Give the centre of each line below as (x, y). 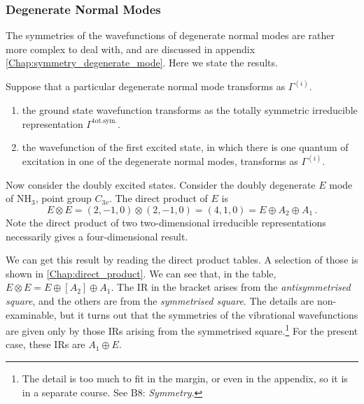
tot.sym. (105, 121)
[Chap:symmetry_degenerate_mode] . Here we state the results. (142, 63)
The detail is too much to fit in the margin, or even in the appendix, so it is (185, 378)
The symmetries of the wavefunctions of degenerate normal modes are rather (170, 35)
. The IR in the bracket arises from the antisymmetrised (231, 287)
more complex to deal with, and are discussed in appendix (131, 49)
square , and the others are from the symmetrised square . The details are (160, 301)
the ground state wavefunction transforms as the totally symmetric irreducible (190, 110)
